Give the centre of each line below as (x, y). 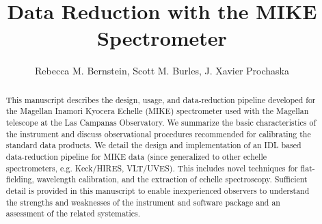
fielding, (20, 179)
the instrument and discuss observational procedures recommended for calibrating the (158, 134)
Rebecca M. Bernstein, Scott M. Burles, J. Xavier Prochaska (162, 71)
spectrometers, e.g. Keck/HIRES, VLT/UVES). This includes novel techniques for (152, 168)
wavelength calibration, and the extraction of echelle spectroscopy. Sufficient (172, 179)
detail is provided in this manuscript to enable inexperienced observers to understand (158, 190)
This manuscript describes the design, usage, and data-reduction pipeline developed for (161, 99)
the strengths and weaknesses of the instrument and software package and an (143, 202)
